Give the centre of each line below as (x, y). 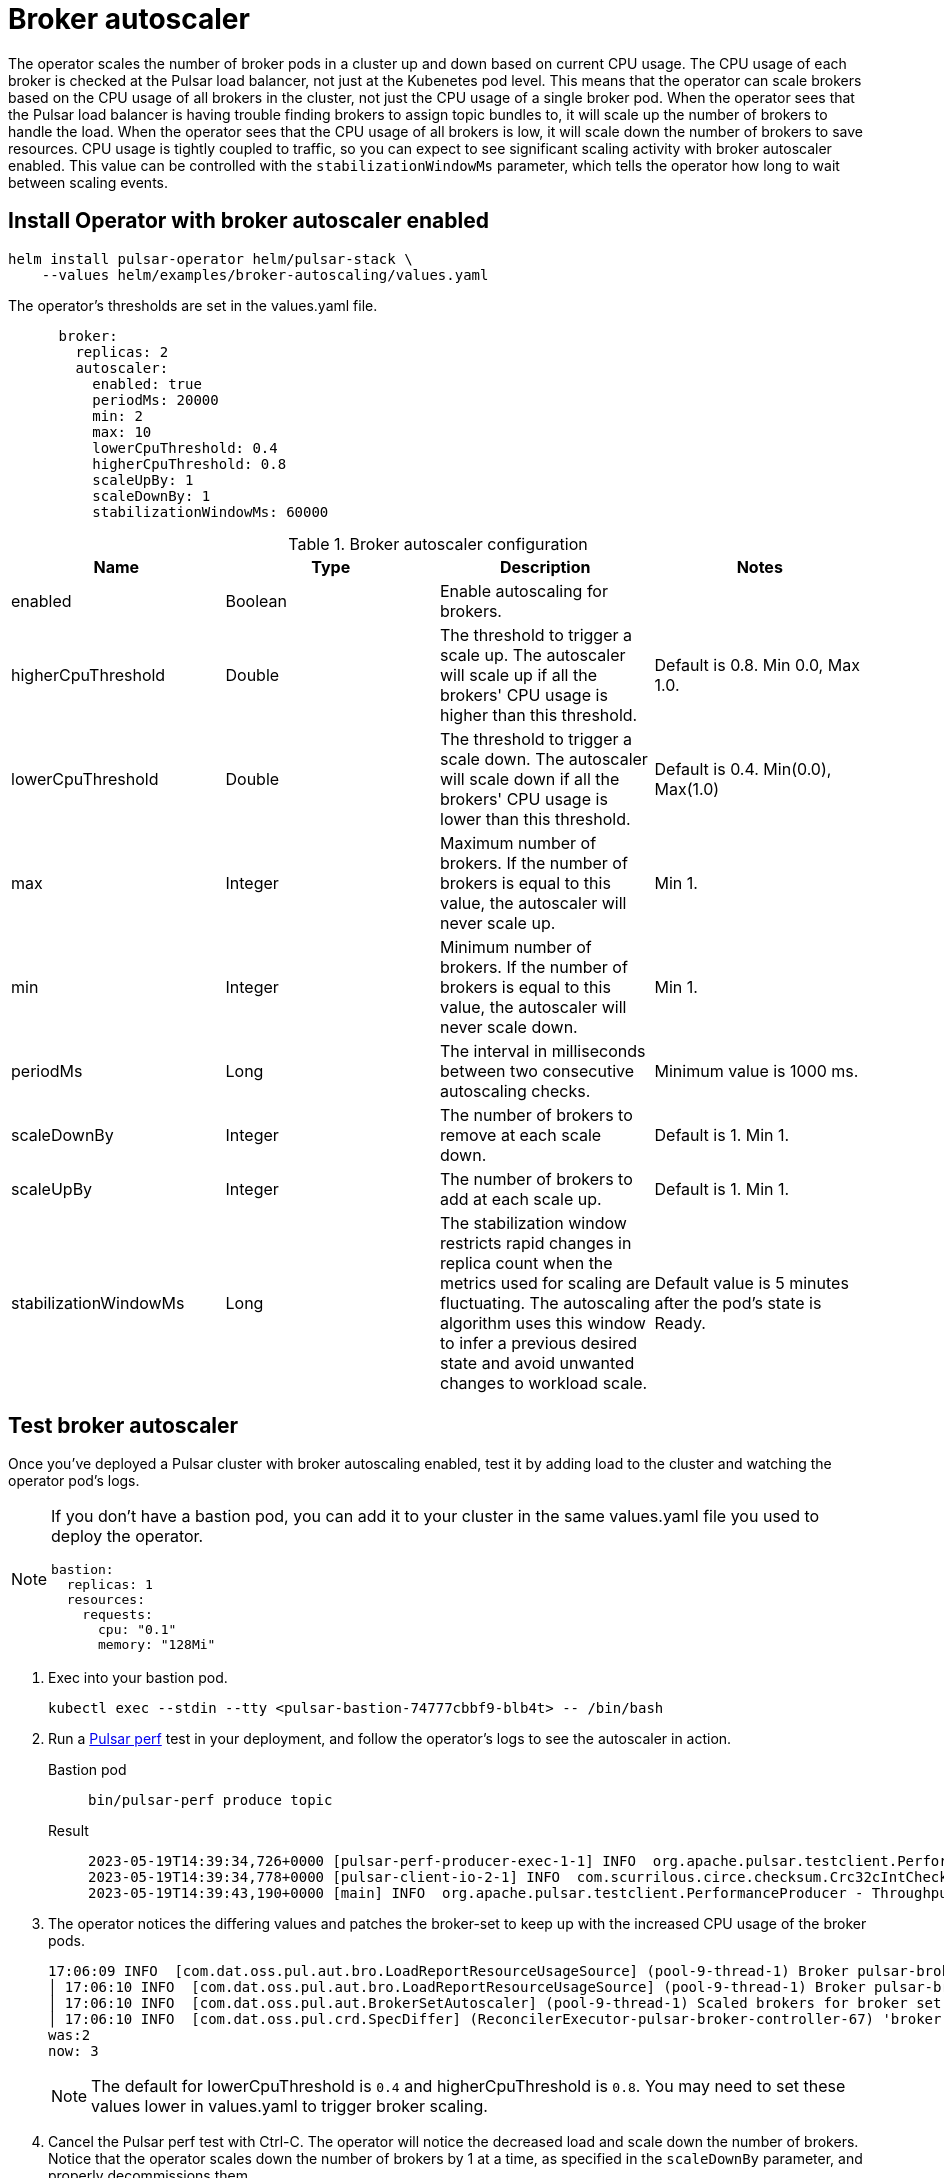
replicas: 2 (122, 351)
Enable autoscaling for (524, 590)
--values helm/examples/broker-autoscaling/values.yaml (265, 274)
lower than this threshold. (535, 818)
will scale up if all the (518, 674)
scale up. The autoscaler (533, 654)
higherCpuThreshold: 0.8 (189, 463)
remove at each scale (521, 1134)
